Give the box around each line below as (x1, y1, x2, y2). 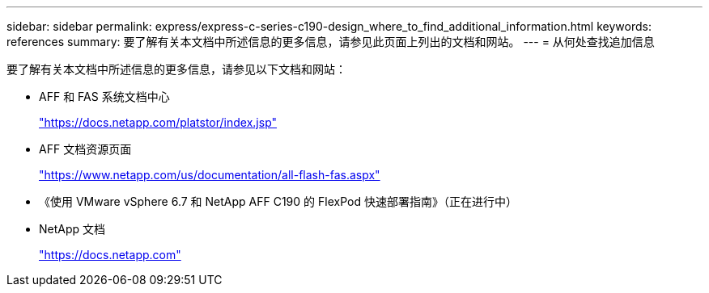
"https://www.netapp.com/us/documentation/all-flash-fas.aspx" (39, 168, 380, 182)
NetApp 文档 (39, 222, 106, 236)
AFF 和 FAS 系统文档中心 (39, 90, 170, 103)
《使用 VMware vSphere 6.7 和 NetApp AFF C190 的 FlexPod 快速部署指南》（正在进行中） (39, 195, 517, 208)
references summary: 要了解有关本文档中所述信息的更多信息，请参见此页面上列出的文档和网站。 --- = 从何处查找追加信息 (6, 35, 655, 48)
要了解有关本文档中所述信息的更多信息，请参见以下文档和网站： (6, 62, 346, 76)
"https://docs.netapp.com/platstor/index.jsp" (39, 115, 278, 129)
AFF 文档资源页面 (39, 142, 132, 156)
